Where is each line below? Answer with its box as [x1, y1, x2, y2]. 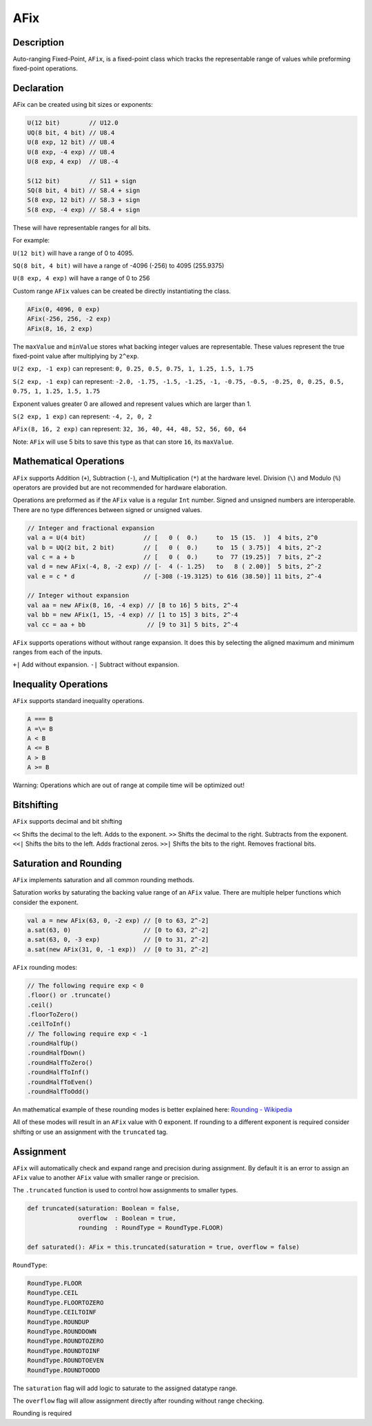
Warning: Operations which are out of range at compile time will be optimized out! [12, 781, 245, 789]
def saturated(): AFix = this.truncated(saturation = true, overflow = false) [27, 1243, 300, 1251]
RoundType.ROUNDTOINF [27, 1347, 101, 1354]
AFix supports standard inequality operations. [12, 697, 145, 705]
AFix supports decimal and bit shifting [12, 817, 123, 826]
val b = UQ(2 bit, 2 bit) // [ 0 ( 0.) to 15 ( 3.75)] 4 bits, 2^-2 [27, 543, 322, 551]
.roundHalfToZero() [27, 1059, 93, 1066]
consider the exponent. [12, 898, 79, 906]
